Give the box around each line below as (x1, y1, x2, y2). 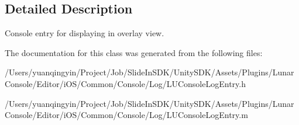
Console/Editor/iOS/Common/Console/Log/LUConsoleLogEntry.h (5, 77, 246, 89)
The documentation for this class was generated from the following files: (5, 46, 263, 58)
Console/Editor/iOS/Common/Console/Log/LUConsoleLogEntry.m (5, 109, 248, 121)
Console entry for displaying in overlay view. (5, 27, 164, 39)
